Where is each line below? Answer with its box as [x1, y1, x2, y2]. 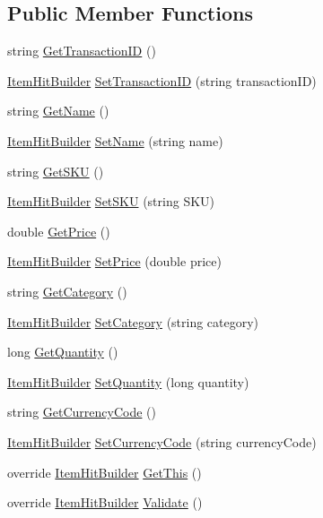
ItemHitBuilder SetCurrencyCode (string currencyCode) [7, 432, 317, 451]
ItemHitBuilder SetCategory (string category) [7, 312, 259, 331]
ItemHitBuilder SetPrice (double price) [7, 252, 222, 271]
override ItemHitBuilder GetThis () [7, 462, 202, 481]
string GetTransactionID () [7, 41, 156, 60]
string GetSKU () [7, 161, 104, 180]
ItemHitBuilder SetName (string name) [7, 131, 223, 150]
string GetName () [7, 101, 109, 120]
